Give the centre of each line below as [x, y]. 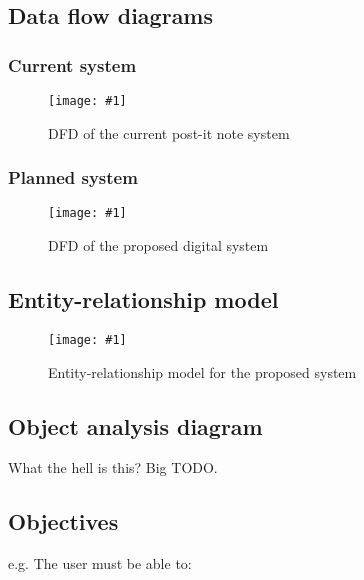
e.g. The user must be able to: [100, 563]
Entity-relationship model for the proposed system [202, 371]
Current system [72, 64]
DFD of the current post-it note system [169, 132]
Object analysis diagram [135, 425]
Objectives [63, 521]
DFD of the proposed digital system [158, 245]
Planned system [73, 177]
